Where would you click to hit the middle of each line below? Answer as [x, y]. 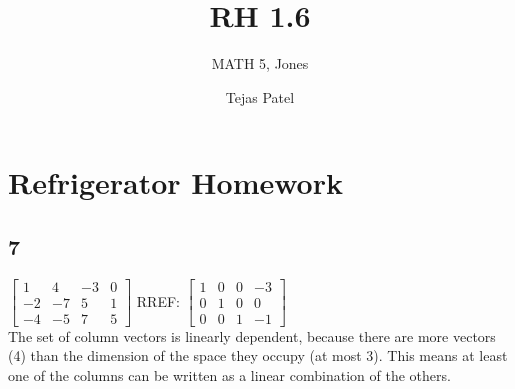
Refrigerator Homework [175, 182]
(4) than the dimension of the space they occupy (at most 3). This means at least [258, 355]
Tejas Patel [260, 96]
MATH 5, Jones [260, 63]
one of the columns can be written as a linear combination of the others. [229, 374]
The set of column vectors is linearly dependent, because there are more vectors [252, 335]
